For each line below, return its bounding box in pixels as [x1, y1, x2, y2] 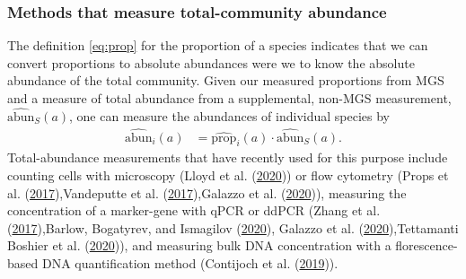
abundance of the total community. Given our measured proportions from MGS [7, 71, 444, 90]
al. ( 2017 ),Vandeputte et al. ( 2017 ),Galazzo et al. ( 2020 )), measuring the [7, 183, 407, 202]
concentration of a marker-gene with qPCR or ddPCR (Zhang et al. [7, 201, 381, 220]
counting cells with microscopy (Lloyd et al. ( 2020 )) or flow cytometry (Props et [7, 166, 449, 185]
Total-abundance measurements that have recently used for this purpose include [7, 148, 448, 167]
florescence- [395, 236, 458, 255]
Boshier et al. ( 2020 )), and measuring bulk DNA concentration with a [7, 236, 391, 255]
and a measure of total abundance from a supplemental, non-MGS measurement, [7, 89, 452, 107]
